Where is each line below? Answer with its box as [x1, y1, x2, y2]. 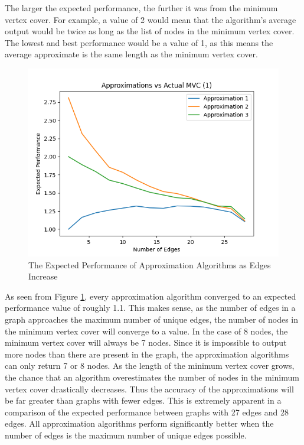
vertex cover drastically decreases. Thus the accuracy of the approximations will [5, 382, 294, 395]
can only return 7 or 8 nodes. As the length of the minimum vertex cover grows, [5, 359, 295, 372]
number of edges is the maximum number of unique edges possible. [5, 428, 247, 441]
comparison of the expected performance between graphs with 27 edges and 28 [5, 405, 289, 418]
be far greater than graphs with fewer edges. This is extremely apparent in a [5, 394, 282, 407]
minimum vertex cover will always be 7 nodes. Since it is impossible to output [5, 336, 287, 349]
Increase [28, 270, 58, 282]
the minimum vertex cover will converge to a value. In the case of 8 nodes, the [5, 324, 288, 337]
